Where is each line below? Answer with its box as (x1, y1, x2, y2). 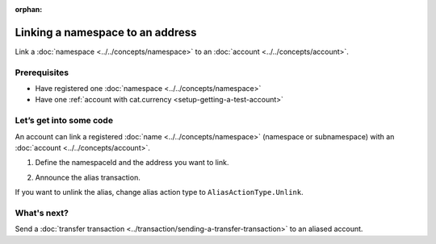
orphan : (15, 5, 43, 14)
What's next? (15, 207, 69, 218)
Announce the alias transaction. (35, 172, 140, 182)
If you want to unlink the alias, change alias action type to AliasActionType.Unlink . (15, 188, 304, 197)
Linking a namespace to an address (15, 25, 197, 39)
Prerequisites (15, 67, 69, 78)
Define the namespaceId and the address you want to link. (35, 158, 229, 167)
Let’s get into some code (15, 115, 113, 126)
